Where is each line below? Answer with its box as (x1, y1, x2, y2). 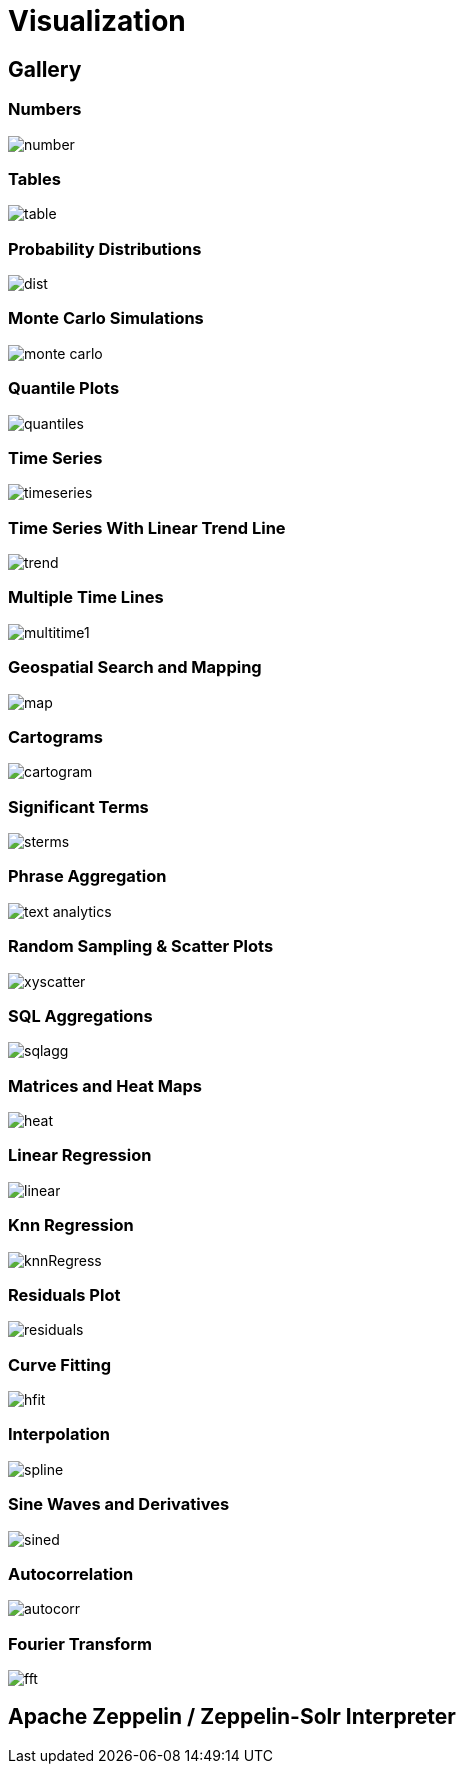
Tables (8, 168, 61, 189)
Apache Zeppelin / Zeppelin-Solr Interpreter (8, 1704, 456, 1730)
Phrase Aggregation (8, 866, 167, 887)
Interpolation (8, 1424, 111, 1445)
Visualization (8, 4, 186, 38)
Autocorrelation (8, 1563, 134, 1584)
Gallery (8, 56, 82, 82)
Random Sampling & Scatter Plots (8, 936, 274, 957)
